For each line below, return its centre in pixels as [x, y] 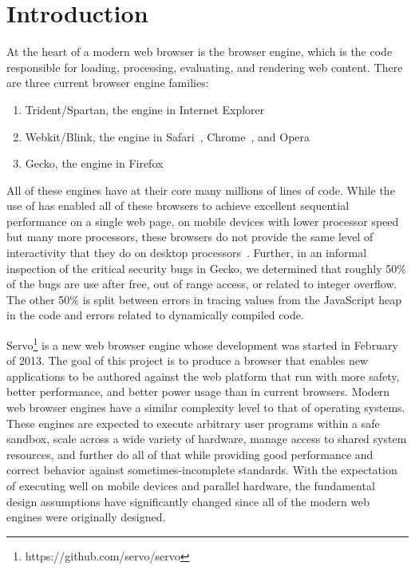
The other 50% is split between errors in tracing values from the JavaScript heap [204, 299]
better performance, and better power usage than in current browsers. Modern [198, 392]
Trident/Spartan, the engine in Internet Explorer [145, 109]
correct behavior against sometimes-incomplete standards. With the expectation [202, 470]
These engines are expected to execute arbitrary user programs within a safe [193, 423]
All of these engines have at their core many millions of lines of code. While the [201, 190]
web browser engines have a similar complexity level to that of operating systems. [206, 408]
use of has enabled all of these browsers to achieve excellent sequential [178, 206]
